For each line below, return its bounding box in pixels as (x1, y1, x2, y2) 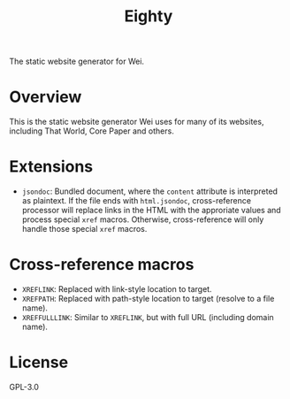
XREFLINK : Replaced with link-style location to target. (21, 284, 212, 294)
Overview (9, 87, 82, 107)
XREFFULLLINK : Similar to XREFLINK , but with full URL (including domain (21, 312, 274, 322)
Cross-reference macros (9, 255, 195, 275)
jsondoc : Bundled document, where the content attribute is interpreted (21, 186, 279, 196)
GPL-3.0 (9, 381, 40, 392)
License (9, 352, 69, 372)
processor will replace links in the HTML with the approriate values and (21, 205, 281, 216)
